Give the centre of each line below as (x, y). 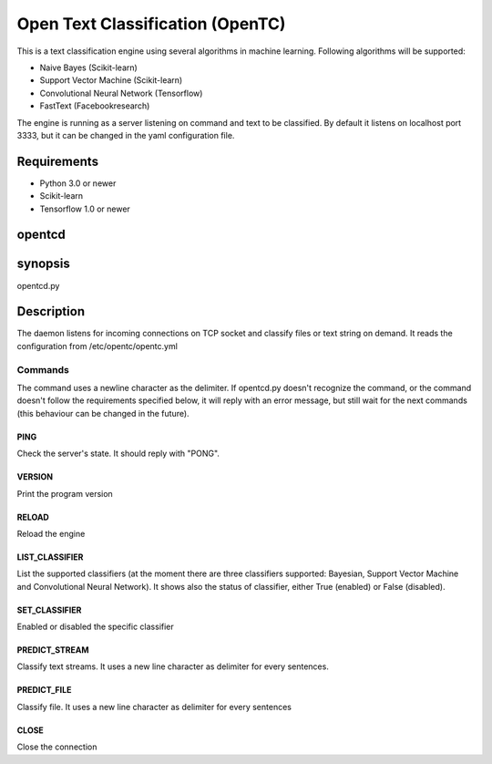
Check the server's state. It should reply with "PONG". (118, 454)
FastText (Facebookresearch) (95, 106)
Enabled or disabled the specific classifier (96, 627)
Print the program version (65, 493)
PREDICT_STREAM (53, 650)
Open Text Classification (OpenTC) (151, 24)
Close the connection (57, 747)
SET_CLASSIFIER (49, 610)
